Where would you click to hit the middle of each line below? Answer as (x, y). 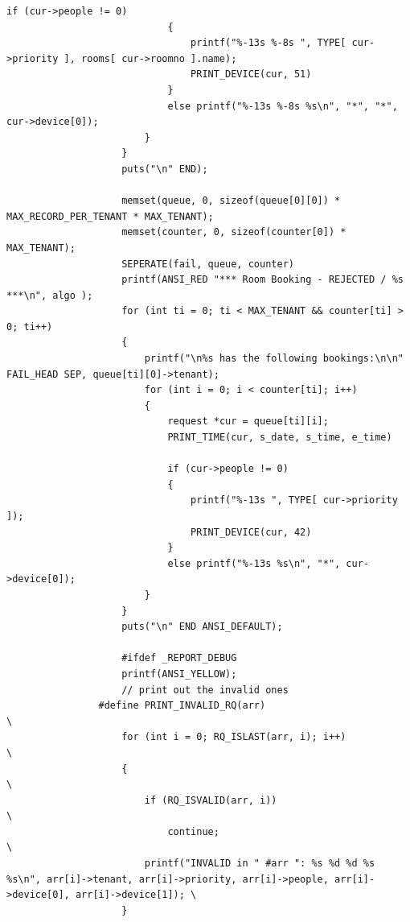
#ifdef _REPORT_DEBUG (179, 658)
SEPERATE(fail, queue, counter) (208, 264)
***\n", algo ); (50, 295)
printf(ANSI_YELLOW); (179, 674)
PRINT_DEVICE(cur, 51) (251, 74)
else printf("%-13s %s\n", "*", (254, 563)
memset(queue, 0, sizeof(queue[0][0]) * (231, 201)
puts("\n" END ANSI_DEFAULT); (202, 627)
